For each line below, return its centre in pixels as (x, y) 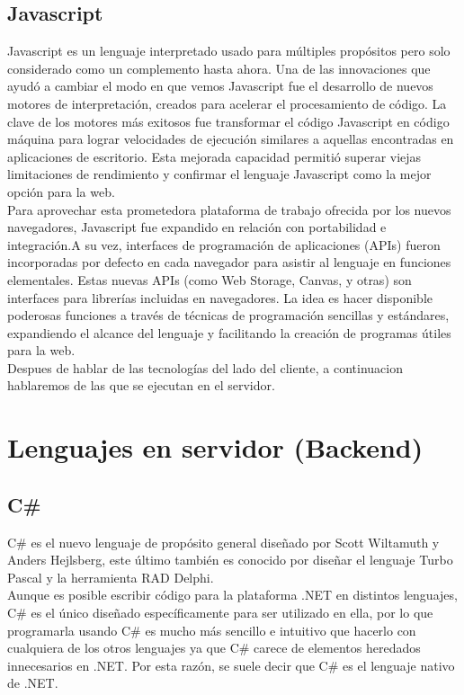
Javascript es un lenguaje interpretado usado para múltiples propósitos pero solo (229, 51)
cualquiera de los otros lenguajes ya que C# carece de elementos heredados (214, 648)
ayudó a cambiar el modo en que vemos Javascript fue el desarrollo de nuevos (220, 86)
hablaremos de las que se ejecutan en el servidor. (141, 385)
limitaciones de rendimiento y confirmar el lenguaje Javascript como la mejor (219, 174)
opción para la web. (61, 191)
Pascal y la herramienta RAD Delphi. (111, 577)
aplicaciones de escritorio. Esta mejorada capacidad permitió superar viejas (214, 156)
